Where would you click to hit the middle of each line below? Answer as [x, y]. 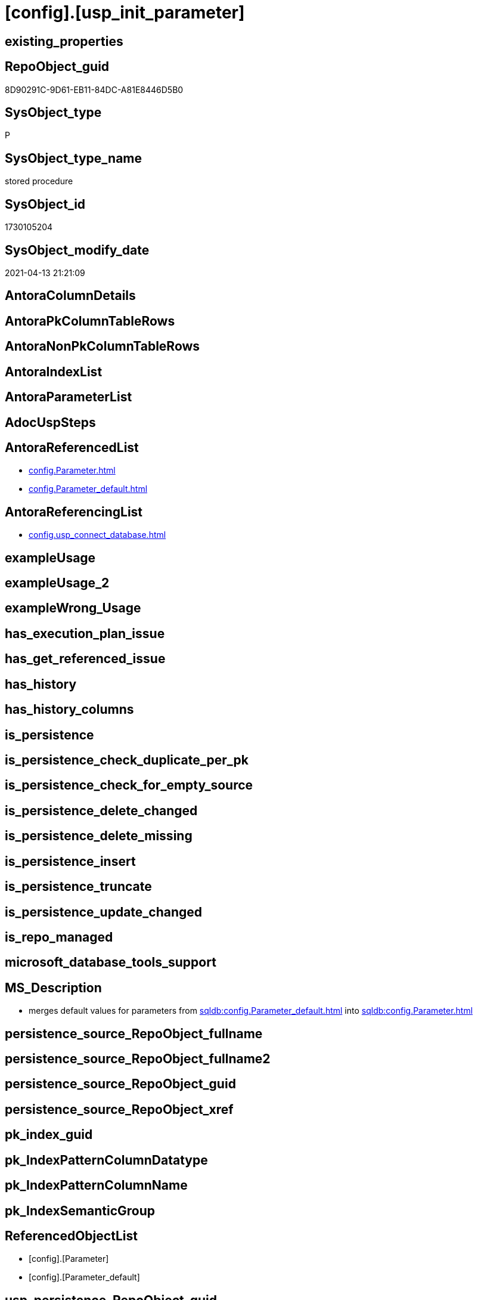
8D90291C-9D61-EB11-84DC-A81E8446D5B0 [94, 89]
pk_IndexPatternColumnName [96, 1186]
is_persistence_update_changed [104, 912]
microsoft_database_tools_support [111, 962]
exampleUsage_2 [57, 583]
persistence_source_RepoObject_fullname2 [138, 1059]
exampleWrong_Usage [73, 608]
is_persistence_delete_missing [99, 836]
